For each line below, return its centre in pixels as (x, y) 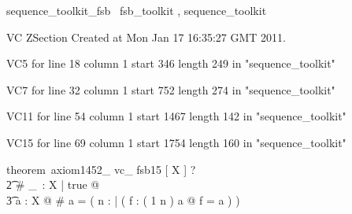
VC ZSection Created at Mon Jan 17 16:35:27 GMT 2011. (146, 37)
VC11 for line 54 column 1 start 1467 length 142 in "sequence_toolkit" (176, 116)
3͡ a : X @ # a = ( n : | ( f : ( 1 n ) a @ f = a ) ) (123, 199)
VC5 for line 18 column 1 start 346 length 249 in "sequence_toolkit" (171, 63)
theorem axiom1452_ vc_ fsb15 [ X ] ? (101, 169)
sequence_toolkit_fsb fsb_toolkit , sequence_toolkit (137, 10)
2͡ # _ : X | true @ (53, 184)
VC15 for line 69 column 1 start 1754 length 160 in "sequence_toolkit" (176, 142)
